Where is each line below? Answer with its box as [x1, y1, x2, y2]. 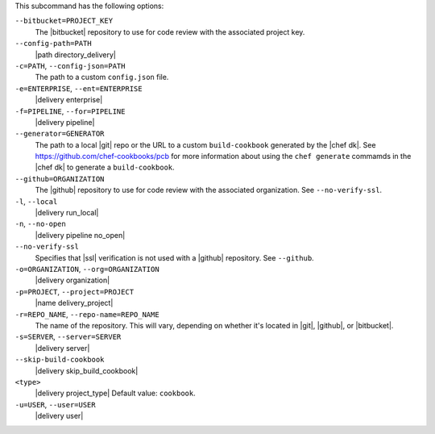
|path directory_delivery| [35, 49, 117, 60]
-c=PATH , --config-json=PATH [14, 61, 126, 70]
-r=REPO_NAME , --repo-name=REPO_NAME [14, 309, 160, 319]
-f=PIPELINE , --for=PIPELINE [14, 106, 126, 116]
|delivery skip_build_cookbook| [35, 365, 139, 375]
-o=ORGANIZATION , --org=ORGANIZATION [14, 264, 160, 273]
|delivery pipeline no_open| [35, 230, 126, 240]
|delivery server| [35, 343, 90, 353]
